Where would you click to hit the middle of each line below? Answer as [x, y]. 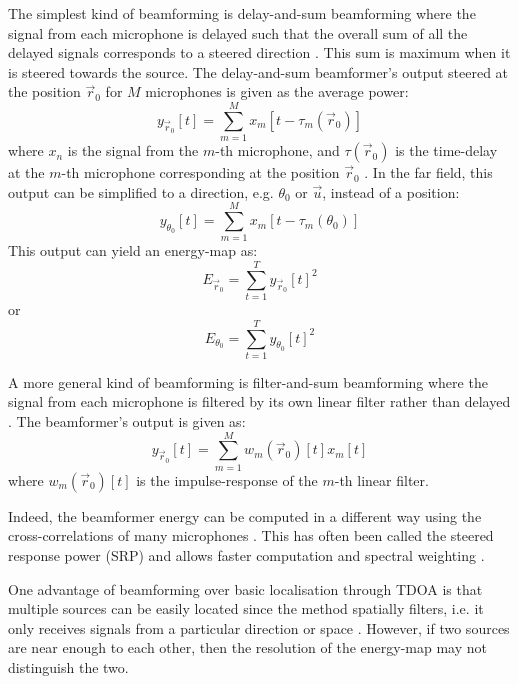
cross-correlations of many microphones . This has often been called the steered [251, 535]
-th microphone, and [277, 150]
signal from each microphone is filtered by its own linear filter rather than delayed [259, 401]
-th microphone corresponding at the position [200, 172]
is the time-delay [446, 150]
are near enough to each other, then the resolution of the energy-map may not [247, 647]
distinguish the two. [68, 666]
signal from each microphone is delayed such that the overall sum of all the [238, 32]
